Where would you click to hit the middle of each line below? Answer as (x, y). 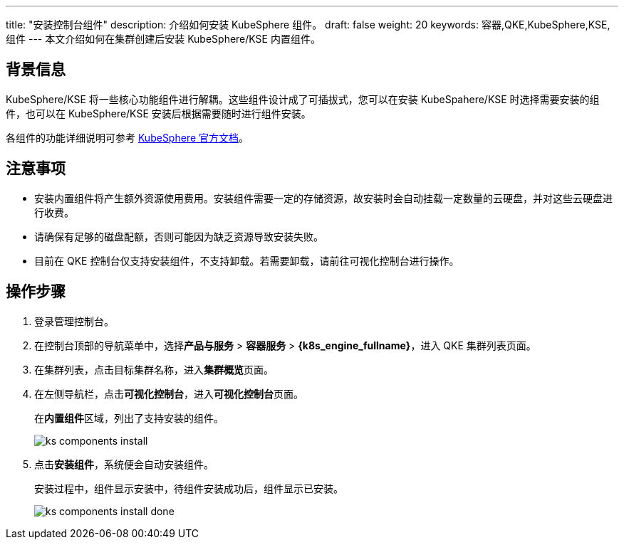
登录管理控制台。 (74, 321)
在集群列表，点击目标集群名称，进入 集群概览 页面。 (154, 369)
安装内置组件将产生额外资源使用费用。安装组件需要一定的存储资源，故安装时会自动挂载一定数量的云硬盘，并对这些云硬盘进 (323, 198)
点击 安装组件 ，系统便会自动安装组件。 (124, 464)
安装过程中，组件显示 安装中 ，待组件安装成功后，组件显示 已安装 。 (189, 488)
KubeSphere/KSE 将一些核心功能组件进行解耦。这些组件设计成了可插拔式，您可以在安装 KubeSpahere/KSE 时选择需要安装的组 (303, 99)
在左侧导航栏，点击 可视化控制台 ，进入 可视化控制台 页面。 (169, 393)
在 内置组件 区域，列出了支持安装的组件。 (129, 418)
